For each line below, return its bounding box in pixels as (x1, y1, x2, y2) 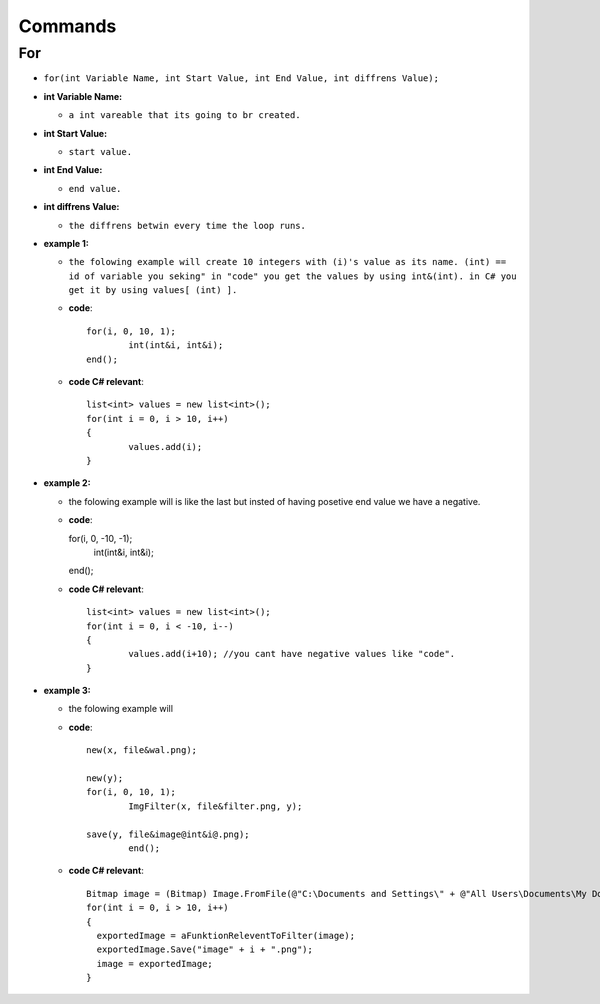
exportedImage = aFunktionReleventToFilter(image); (96, 930, 355, 941)
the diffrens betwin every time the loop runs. (68, 220, 307, 231)
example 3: (43, 685, 92, 697)
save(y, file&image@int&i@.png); (86, 828, 250, 840)
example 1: (43, 237, 90, 249)
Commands (18, 15, 117, 37)
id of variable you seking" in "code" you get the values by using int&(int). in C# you (68, 270, 517, 282)
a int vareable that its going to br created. (68, 110, 301, 121)
